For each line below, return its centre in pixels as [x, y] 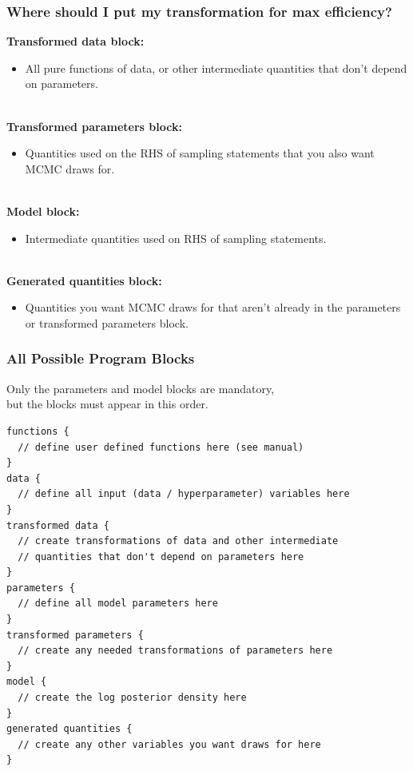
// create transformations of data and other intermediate [178, 541]
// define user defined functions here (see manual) [161, 447]
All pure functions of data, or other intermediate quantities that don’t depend [216, 68]
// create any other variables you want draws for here [169, 744]
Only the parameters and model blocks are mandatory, [141, 388]
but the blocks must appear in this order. [107, 404]
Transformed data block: [75, 41]
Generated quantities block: [84, 280]
